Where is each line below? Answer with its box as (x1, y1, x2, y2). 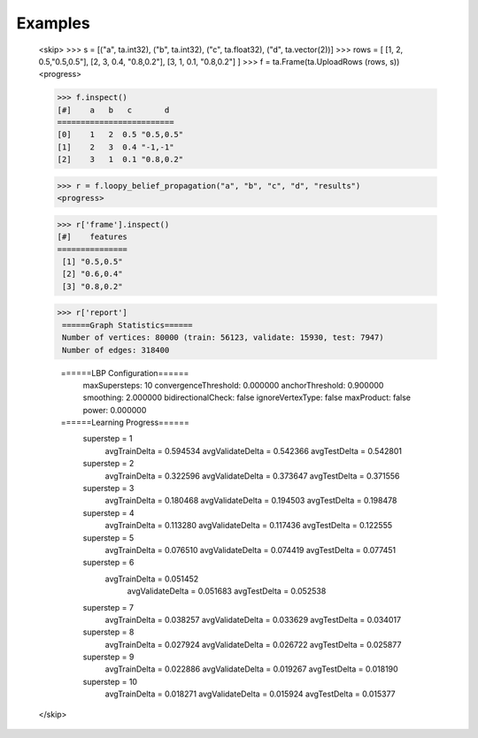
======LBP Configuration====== (60, 367, 189, 378)
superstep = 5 (82, 532, 135, 543)
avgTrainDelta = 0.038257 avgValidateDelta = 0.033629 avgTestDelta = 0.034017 (104, 614, 402, 625)
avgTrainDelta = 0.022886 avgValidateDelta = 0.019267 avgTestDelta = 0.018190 (104, 664, 398, 674)
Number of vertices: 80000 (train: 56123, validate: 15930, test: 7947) (62, 333, 384, 342)
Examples (16, 13, 90, 33)
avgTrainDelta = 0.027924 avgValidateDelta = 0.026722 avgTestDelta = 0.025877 (104, 639, 402, 650)
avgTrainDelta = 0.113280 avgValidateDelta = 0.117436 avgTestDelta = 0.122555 (104, 520, 393, 531)
